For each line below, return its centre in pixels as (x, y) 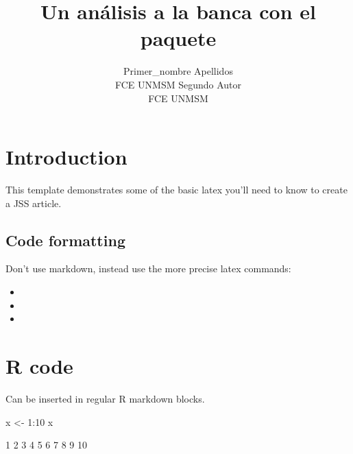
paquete (178, 38)
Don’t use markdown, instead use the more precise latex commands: (148, 268)
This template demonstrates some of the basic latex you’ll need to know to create (176, 190)
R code (39, 365)
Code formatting (65, 240)
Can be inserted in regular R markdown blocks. (105, 398)
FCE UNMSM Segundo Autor (178, 84)
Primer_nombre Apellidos (178, 71)
